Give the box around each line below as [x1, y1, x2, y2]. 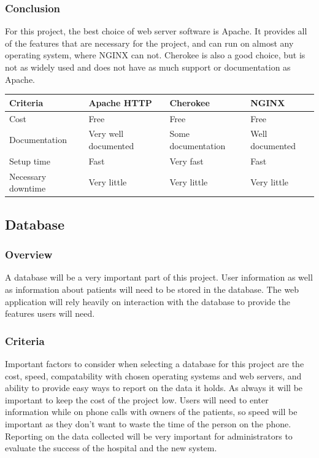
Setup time [9, 154, 50, 167]
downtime [9, 182, 46, 195]
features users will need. [5, 307, 95, 320]
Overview [5, 247, 53, 262]
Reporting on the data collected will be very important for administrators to [5, 429, 293, 442]
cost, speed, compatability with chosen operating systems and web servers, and [5, 369, 302, 382]
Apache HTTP [88, 96, 152, 109]
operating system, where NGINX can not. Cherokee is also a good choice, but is [5, 49, 306, 61]
